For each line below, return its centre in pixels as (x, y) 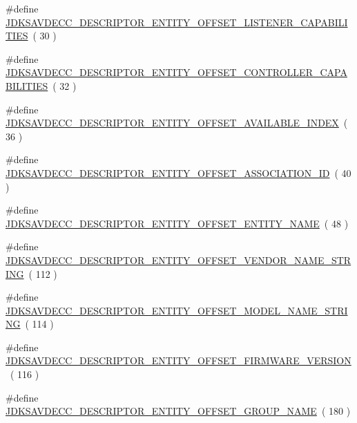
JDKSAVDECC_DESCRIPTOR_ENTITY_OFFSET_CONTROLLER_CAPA (176, 72)
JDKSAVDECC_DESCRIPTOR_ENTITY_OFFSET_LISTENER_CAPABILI (177, 22)
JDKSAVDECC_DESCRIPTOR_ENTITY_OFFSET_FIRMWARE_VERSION (178, 360)
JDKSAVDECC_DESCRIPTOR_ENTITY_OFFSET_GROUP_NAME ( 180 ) (178, 411)
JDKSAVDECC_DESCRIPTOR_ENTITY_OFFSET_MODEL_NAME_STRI (177, 310)
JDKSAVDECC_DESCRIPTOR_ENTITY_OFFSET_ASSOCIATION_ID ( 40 (178, 172)
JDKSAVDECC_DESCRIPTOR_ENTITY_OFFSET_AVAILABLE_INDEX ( (177, 123)
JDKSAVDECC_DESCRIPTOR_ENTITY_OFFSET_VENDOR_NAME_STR (178, 260)
